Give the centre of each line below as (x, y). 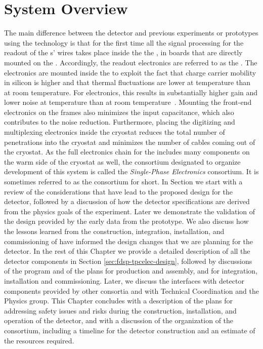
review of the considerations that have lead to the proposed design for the (118, 191)
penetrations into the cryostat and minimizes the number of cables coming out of (130, 142)
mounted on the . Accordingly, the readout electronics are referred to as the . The (131, 62)
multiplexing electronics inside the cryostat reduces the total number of (115, 132)
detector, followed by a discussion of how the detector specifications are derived (127, 201)
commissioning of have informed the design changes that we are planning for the (128, 241)
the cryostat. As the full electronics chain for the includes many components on (127, 152)
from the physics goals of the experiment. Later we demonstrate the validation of (130, 211)
